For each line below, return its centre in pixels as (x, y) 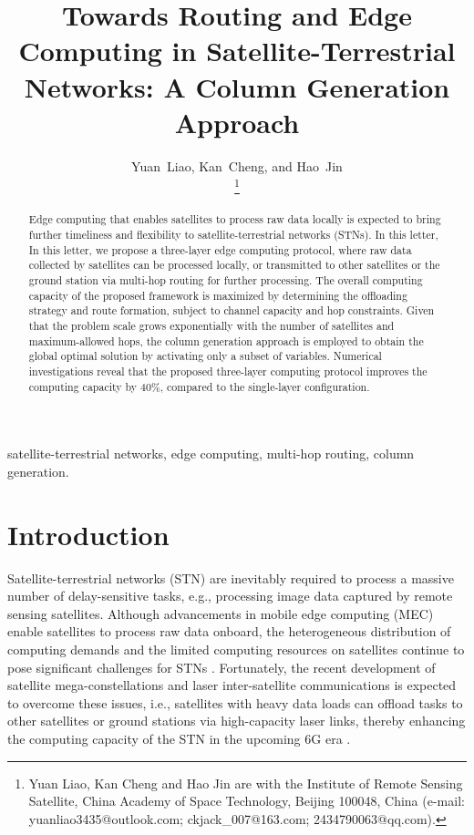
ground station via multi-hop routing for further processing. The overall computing (226, 280)
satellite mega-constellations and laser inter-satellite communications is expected (232, 685)
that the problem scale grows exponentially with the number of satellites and (211, 325)
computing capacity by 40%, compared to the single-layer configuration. (199, 386)
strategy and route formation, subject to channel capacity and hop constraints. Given (232, 310)
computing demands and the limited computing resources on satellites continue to (236, 649)
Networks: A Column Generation (237, 86)
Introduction (88, 534)
